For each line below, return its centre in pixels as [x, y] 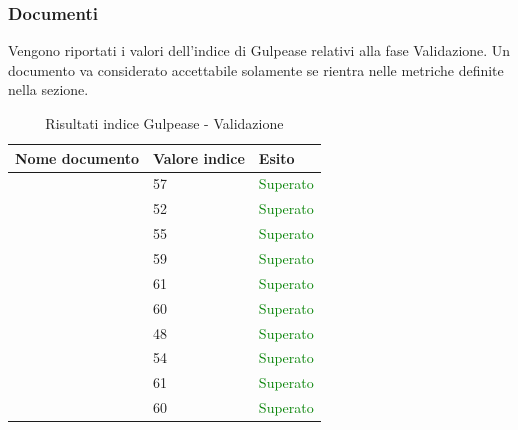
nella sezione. [48, 89]
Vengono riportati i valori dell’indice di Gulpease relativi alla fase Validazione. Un [259, 50]
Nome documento [77, 157]
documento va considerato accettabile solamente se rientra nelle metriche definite [256, 69]
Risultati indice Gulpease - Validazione [164, 123]
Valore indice [198, 157]
